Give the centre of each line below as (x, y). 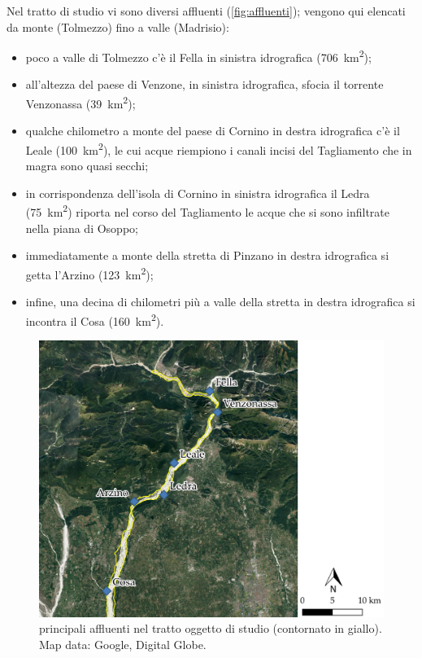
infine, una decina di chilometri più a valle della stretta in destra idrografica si (220, 301)
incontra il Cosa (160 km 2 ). (95, 319)
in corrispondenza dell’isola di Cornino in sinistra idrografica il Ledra (198, 193)
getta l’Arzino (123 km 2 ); (89, 273)
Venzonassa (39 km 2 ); (80, 102)
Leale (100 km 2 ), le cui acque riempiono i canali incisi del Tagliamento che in (219, 148)
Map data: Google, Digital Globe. (123, 644)
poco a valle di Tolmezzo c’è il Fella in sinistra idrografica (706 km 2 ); (198, 56)
